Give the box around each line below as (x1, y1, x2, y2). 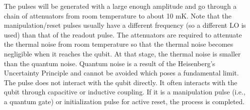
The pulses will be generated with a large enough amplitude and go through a (4, 1, 237, 11)
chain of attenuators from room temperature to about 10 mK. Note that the (4, 10, 231, 20)
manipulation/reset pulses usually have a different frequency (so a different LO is (4, 20, 246, 30)
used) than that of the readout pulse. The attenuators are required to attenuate (4, 29, 242, 39)
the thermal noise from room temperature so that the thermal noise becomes (4, 39, 233, 49)
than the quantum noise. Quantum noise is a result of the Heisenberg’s (4, 58, 215, 68)
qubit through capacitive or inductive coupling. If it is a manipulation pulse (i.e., (4, 87, 246, 97)
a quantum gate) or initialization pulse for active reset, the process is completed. (4, 96, 245, 106)
